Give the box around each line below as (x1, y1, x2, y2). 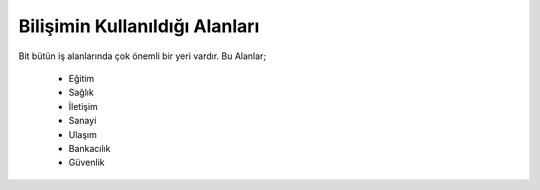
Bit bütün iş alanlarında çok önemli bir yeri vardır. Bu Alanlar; (18, 50, 267, 62)
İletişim (68, 100, 99, 112)
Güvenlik (68, 156, 105, 169)
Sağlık (68, 86, 94, 99)
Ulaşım (68, 128, 97, 140)
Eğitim (68, 72, 95, 84)
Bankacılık (68, 142, 111, 154)
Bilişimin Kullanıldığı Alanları (18, 15, 260, 37)
